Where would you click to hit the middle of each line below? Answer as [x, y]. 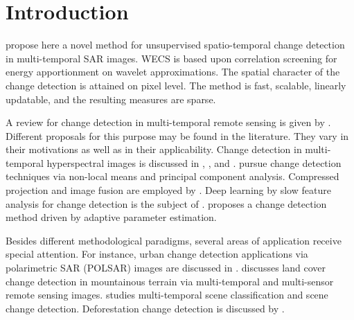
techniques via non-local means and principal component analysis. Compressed [172, 176]
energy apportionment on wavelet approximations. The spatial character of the [173, 72]
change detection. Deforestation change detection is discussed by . [145, 308]
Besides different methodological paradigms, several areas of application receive [174, 240]
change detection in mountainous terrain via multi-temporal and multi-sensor [170, 281]
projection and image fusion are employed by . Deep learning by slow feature [168, 190]
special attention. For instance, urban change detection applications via [157, 254]
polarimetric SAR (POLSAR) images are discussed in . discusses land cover [166, 268]
